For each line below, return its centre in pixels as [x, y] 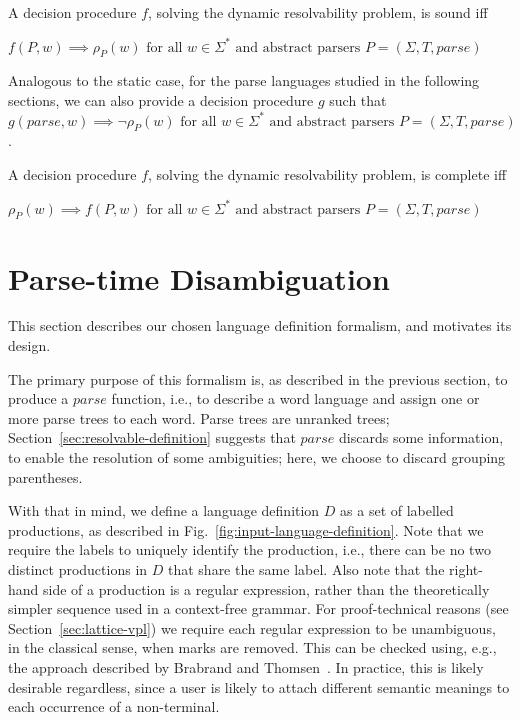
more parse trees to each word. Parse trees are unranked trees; [199, 417]
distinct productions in [78, 569]
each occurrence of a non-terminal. [114, 706]
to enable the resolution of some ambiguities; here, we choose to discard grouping [257, 457]
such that [358, 99]
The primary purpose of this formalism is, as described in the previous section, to [258, 378]
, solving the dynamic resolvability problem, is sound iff [318, 12]
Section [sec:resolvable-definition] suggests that [152, 437]
